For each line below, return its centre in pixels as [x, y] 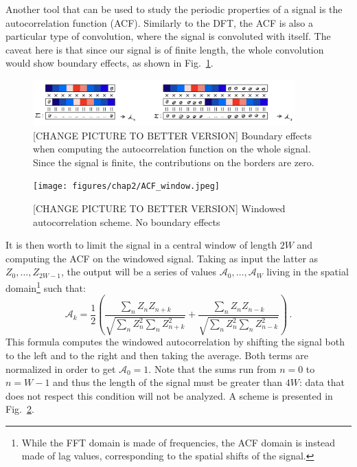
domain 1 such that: [46, 287]
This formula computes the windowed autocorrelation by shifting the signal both [175, 342]
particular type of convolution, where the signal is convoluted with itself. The [168, 36]
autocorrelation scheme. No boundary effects [127, 221]
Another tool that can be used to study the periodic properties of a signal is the [174, 9]
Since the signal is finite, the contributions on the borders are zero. [174, 162]
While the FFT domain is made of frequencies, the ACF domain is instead [178, 442]
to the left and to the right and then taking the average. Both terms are [157, 355]
